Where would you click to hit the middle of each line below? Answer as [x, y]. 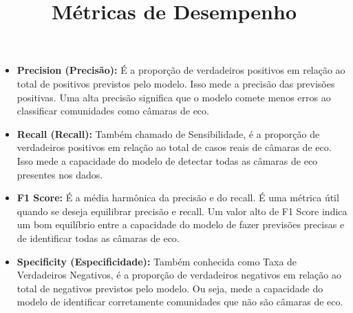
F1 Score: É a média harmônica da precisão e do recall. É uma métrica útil [178, 198]
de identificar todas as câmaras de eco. [98, 238]
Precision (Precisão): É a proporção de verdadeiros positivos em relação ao [181, 70]
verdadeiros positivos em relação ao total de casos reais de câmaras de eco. [174, 147]
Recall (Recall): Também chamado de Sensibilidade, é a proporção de [168, 133]
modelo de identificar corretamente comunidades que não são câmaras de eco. [180, 302]
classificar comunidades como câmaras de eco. [113, 111]
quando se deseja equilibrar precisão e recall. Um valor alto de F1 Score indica [182, 211]
